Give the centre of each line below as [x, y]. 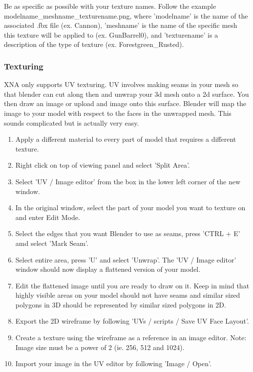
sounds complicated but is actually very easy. [72, 122]
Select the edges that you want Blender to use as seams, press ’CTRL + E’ [128, 233]
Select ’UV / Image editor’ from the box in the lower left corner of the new [128, 181]
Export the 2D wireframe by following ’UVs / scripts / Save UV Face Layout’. [132, 321]
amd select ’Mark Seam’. [52, 243]
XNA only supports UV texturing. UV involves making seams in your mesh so [121, 84]
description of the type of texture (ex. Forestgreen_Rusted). [94, 44]
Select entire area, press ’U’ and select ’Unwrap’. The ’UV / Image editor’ [126, 259]
